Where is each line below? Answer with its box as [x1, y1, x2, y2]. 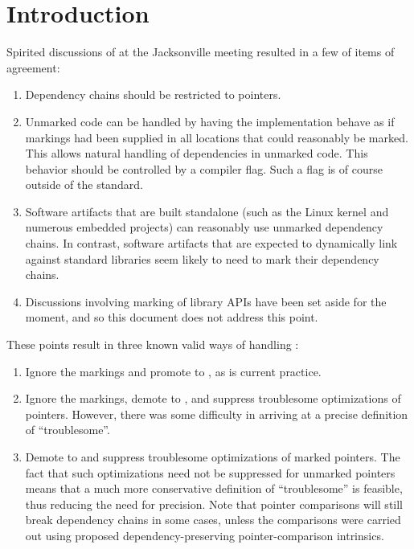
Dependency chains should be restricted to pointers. [25, 86, 281, 103]
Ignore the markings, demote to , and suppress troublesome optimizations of [25, 390, 401, 407]
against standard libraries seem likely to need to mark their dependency [25, 250, 379, 267]
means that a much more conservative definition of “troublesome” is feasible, [25, 480, 403, 497]
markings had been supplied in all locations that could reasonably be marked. [25, 129, 408, 145]
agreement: [6, 59, 60, 76]
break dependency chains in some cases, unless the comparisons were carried [25, 511, 401, 528]
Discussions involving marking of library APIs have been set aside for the [25, 293, 387, 309]
